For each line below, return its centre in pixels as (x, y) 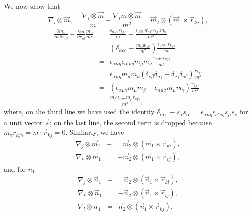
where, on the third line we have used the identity (79, 112)
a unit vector (23, 122)
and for (15, 168)
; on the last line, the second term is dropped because (131, 122)
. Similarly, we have (95, 132)
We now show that (32, 6)
